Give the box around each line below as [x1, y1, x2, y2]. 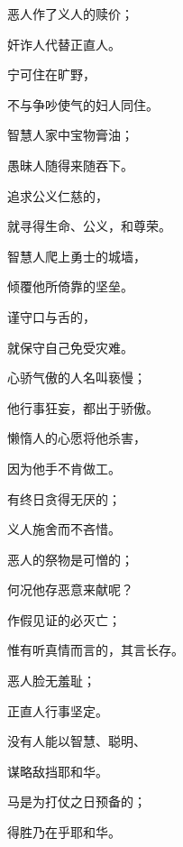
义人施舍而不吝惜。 [7, 520, 121, 539]
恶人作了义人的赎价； [7, 5, 133, 23]
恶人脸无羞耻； [7, 671, 96, 690]
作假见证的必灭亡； [7, 610, 121, 629]
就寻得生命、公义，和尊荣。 [7, 216, 171, 235]
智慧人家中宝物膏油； [7, 125, 133, 144]
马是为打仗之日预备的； [7, 792, 146, 811]
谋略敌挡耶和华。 [7, 761, 108, 780]
